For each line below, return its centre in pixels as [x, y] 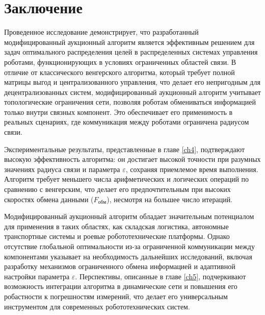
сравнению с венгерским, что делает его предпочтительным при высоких [117, 189]
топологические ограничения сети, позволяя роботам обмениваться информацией [130, 102]
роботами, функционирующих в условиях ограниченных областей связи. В [120, 62]
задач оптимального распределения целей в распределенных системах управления [131, 52]
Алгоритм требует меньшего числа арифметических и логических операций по [127, 179]
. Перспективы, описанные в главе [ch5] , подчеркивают [161, 276]
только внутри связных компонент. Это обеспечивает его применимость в [118, 112]
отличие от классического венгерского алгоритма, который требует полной [120, 72]
